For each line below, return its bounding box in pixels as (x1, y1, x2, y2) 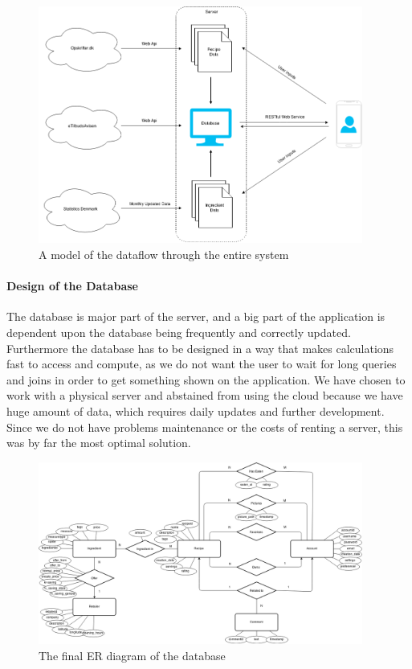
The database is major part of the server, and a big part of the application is (6, 308, 385, 325)
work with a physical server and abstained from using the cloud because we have (6, 387, 403, 404)
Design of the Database (6, 277, 138, 294)
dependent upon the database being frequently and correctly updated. (6, 324, 351, 341)
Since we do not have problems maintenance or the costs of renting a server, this (6, 418, 403, 435)
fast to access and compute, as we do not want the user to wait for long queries (6, 355, 397, 372)
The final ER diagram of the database (39, 646, 226, 663)
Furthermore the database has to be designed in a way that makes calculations (6, 339, 394, 356)
